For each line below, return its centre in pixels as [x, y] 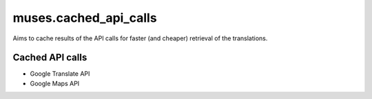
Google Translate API [60, 74]
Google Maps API [55, 83]
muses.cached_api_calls [85, 18]
